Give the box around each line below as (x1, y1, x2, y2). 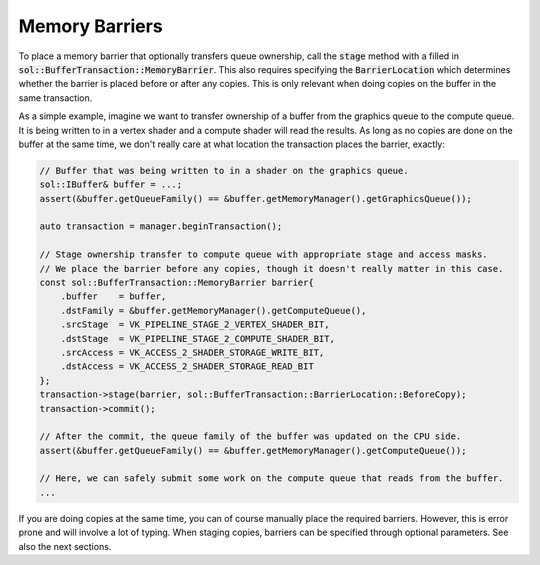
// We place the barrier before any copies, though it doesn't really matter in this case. (39, 263, 504, 274)
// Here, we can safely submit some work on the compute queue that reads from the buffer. (39, 473, 504, 484)
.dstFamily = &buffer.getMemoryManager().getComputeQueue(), (60, 305, 367, 316)
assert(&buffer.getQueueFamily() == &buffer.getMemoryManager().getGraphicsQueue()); (39, 193, 472, 204)
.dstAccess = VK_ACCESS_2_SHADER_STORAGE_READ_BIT (60, 361, 314, 372)
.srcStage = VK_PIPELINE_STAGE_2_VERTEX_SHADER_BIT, (60, 319, 330, 330)
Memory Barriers (18, 15, 164, 37)
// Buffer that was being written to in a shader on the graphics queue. (39, 165, 409, 176)
